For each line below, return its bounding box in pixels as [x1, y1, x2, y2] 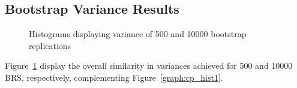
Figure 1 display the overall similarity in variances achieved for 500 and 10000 [5, 59, 293, 72]
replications [29, 39, 71, 51]
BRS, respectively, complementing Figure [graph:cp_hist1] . [5, 71, 223, 83]
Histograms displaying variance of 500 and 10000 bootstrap [29, 28, 247, 40]
